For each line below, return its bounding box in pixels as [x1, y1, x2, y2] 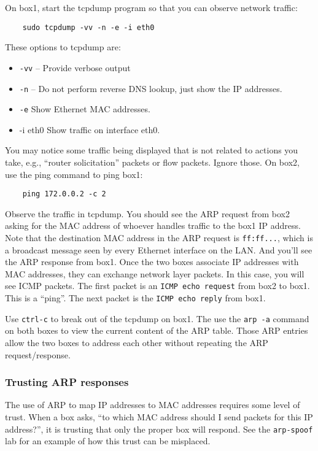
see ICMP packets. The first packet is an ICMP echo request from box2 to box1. [5, 279, 310, 292]
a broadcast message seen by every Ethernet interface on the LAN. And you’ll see [5, 243, 312, 256]
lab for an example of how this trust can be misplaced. [5, 434, 211, 447]
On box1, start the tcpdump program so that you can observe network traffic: [5, 1, 298, 13]
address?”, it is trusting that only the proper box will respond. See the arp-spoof [5, 422, 313, 435]
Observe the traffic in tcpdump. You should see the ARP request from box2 [5, 207, 290, 220]
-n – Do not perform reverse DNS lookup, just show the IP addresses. [19, 82, 282, 94]
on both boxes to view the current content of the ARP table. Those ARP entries [5, 324, 308, 337]
